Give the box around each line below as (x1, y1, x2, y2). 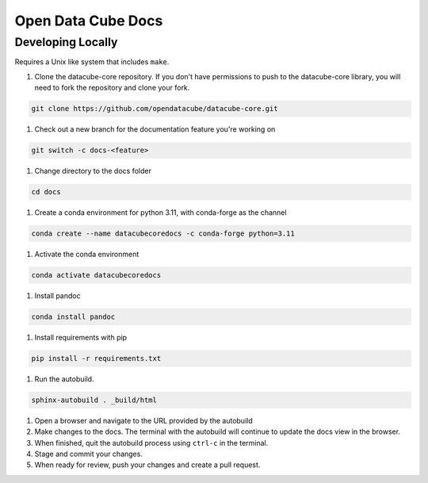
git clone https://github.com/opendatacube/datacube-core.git (31, 104, 278, 113)
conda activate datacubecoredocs (31, 270, 162, 280)
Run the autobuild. (34, 374, 94, 384)
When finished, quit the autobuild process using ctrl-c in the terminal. (34, 438, 269, 447)
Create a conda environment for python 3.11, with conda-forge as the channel (34, 208, 287, 217)
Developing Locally (14, 35, 118, 49)
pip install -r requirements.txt (31, 354, 162, 362)
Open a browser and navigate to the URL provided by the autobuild (34, 416, 253, 425)
